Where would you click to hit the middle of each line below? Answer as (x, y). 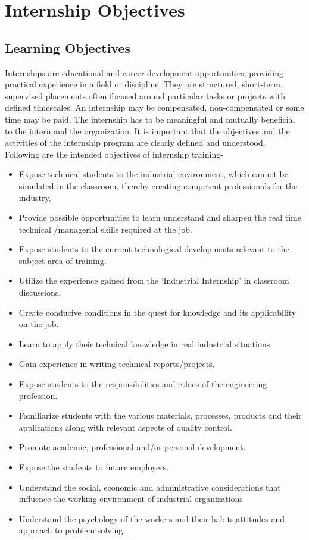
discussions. (40, 292)
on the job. (39, 324)
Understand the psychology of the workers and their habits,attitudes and (152, 518)
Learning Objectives (68, 47)
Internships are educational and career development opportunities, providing (144, 72)
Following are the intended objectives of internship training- (114, 154)
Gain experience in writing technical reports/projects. (117, 364)
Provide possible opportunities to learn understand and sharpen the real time (160, 217)
